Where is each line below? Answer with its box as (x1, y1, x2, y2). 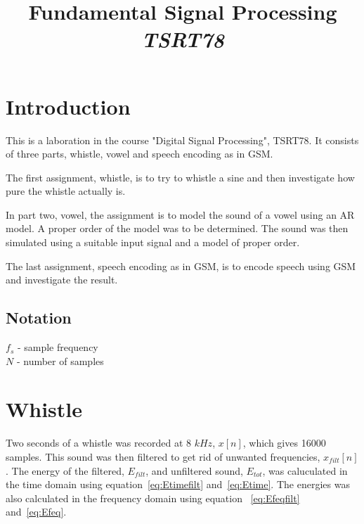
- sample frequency (17, 340, 98, 354)
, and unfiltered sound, (145, 463, 243, 478)
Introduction (6, 91, 131, 120)
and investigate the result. (6, 272, 118, 287)
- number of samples (16, 353, 104, 368)
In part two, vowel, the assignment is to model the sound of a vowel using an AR (6, 207, 355, 222)
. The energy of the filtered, (6, 463, 124, 478)
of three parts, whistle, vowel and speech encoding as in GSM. (6, 146, 273, 161)
